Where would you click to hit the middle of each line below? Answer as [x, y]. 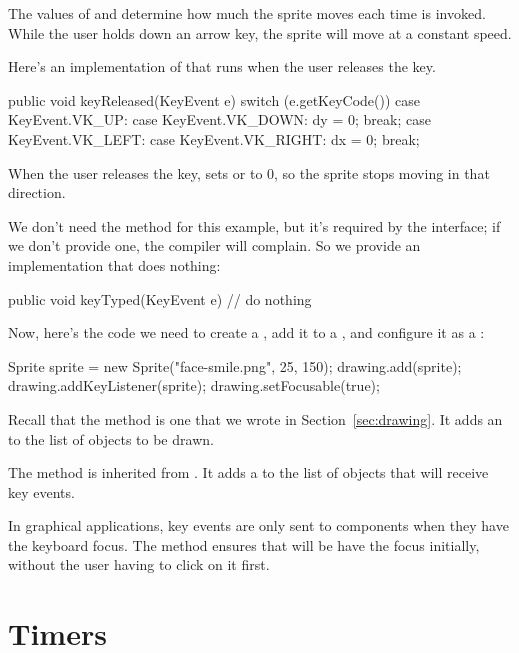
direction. [37, 192]
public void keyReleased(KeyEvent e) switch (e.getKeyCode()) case [214, 99]
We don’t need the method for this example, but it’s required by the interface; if [254, 225]
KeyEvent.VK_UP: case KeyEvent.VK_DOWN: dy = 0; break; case [219, 119]
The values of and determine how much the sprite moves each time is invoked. [247, 13]
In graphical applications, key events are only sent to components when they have [258, 525]
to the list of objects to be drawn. [111, 438]
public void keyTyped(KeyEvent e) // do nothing [160, 298]
